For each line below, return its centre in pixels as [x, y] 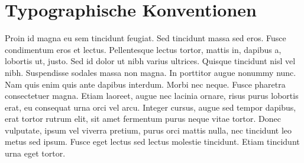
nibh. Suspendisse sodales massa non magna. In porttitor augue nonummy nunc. [151, 72]
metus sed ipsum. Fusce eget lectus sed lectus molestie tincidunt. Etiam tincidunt [152, 142]
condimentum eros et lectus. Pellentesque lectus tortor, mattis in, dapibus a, [143, 49]
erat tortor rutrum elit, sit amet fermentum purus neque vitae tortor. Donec [143, 119]
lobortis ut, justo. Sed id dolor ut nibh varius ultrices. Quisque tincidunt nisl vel [150, 61]
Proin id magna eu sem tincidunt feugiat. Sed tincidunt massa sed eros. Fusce [145, 38]
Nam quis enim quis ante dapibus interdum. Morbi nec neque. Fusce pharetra [145, 84]
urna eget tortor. [35, 153]
